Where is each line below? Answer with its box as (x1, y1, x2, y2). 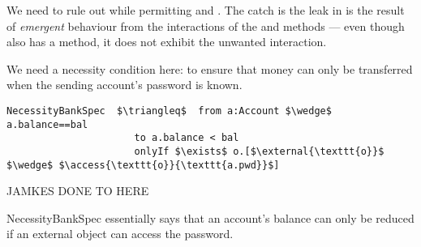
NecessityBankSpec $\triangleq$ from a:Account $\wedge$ (6, 104, 332, 117)
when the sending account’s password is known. (6, 76, 243, 93)
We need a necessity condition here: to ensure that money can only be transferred (6, 60, 413, 77)
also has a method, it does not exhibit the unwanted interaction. (6, 33, 327, 50)
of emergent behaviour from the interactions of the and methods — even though (6, 17, 405, 34)
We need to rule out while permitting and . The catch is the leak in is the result (6, 2, 405, 18)
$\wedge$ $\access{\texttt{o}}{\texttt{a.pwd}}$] (6, 159, 280, 171)
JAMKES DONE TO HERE (6, 182, 149, 199)
